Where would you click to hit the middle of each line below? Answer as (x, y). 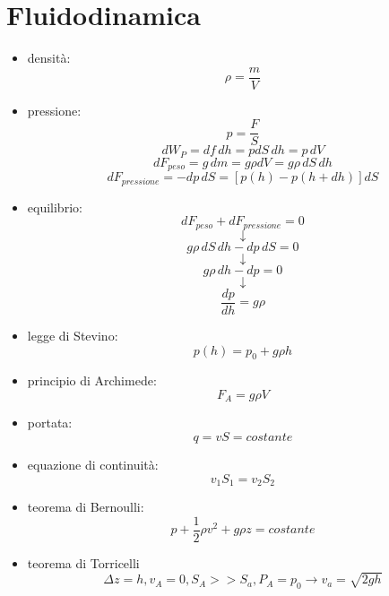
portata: (50, 423)
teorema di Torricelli (83, 562)
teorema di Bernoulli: (86, 506)
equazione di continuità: (93, 464)
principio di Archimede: (92, 380)
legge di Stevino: (73, 335)
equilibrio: (55, 207)
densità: (49, 58)
